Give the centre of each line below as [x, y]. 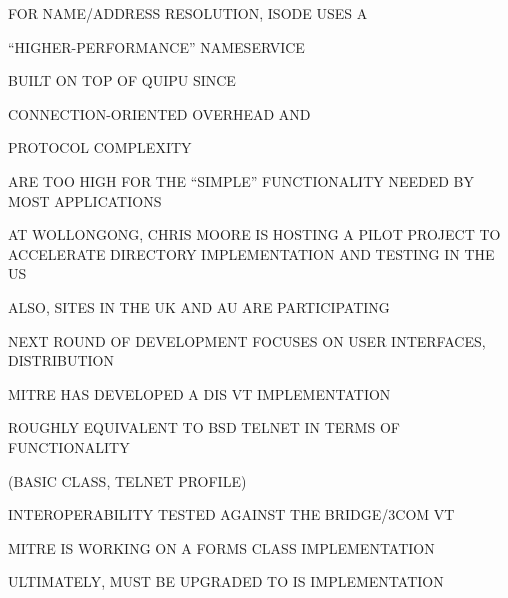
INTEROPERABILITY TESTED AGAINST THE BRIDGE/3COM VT [231, 514]
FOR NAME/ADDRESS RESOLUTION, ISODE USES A [188, 13]
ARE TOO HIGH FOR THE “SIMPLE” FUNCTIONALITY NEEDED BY [241, 180]
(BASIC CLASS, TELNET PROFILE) [127, 480]
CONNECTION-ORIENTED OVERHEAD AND [159, 113]
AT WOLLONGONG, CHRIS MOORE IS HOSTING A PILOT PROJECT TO [254, 234]
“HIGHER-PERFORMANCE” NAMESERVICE [156, 46]
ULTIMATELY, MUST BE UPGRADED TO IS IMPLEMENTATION [226, 581]
